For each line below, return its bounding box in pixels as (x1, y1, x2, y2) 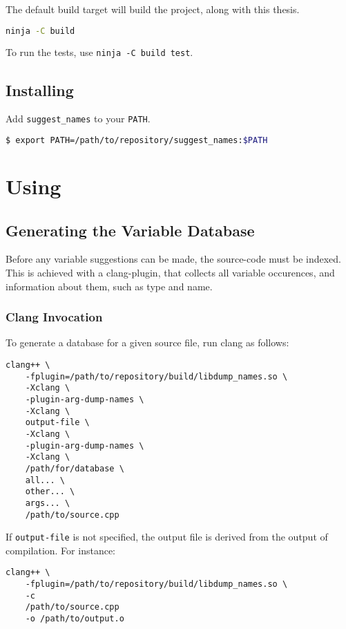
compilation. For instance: (6, 543, 115, 557)
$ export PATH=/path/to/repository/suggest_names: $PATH (6, 135, 268, 145)
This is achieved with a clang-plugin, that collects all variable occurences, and (6, 265, 335, 280)
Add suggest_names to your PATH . (6, 111, 151, 126)
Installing (6, 79, 74, 100)
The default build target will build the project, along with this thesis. (6, 2, 300, 16)
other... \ (25, 487, 75, 497)
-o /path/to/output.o (25, 614, 124, 624)
